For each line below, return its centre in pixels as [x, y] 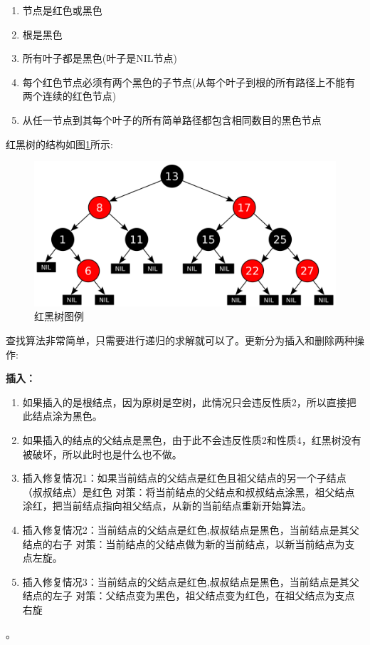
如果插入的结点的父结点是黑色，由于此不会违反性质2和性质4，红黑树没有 [192, 440]
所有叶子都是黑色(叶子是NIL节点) [100, 58]
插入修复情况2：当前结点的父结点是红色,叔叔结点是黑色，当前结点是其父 [191, 530]
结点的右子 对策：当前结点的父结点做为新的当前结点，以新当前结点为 [184, 543]
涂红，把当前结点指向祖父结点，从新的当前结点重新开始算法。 [167, 506]
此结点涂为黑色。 [62, 416]
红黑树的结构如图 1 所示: [59, 144]
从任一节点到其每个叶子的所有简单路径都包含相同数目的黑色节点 [172, 119]
